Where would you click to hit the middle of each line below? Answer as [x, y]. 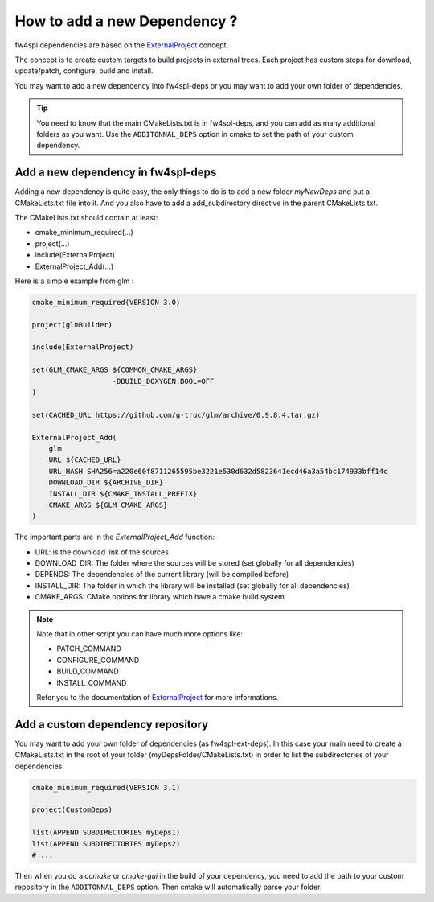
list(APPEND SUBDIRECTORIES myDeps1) [106, 832]
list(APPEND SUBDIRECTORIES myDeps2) [106, 844]
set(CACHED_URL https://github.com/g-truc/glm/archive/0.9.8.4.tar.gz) [176, 415]
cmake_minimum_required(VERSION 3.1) [106, 787]
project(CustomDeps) [72, 810]
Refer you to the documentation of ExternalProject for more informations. [158, 697]
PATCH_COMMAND [89, 649]
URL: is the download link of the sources [102, 552]
